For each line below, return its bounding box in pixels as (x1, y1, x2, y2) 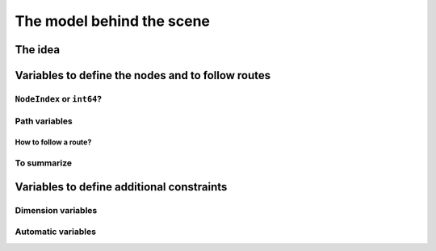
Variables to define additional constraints (15, 180, 228, 194)
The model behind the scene (15, 12, 210, 30)
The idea (15, 43, 61, 56)
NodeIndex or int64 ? (15, 93, 103, 104)
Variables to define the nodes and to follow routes (15, 69, 271, 82)
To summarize (15, 157, 73, 169)
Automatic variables (15, 226, 97, 237)
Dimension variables (15, 204, 98, 215)
